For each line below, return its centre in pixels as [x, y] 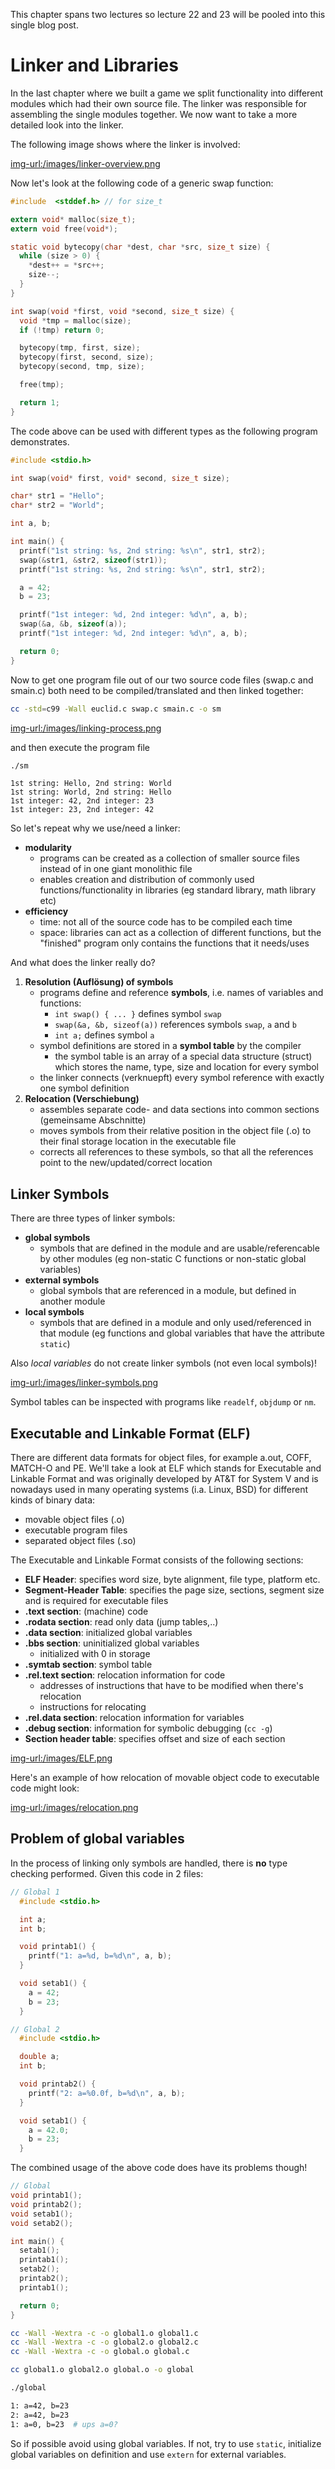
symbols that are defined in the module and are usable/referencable [179, 1248]
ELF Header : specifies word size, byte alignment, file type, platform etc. [172, 1580]
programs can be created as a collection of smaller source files [169, 858]
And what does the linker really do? [83, 963]
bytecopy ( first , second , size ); [87, 357]
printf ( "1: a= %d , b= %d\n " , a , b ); [100, 1956]
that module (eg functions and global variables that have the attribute [182, 1333]
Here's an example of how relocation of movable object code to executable [165, 1778]
